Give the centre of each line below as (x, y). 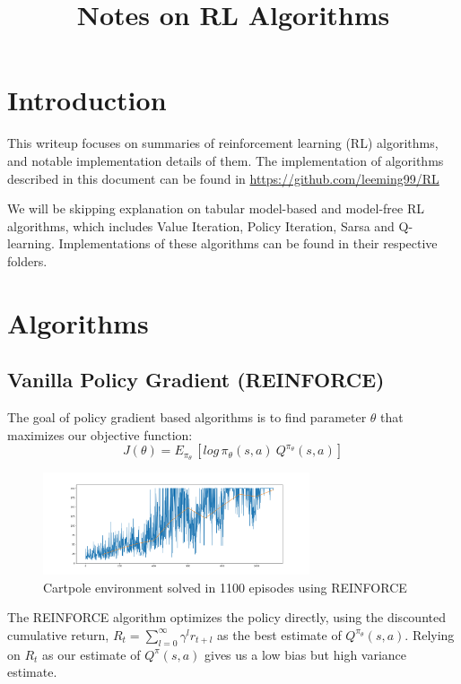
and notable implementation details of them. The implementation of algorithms (226, 160)
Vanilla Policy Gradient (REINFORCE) (196, 380)
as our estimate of (91, 654)
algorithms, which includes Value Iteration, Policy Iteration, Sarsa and (201, 225)
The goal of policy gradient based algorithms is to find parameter (187, 417)
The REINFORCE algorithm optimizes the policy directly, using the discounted (226, 617)
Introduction (87, 100)
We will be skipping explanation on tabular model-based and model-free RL (216, 208)
